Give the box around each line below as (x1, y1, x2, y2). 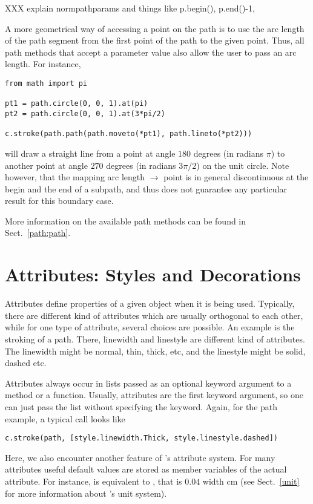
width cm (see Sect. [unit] (202, 474, 300, 487)
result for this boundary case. (5, 194, 114, 207)
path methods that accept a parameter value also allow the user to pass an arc (5, 45, 297, 58)
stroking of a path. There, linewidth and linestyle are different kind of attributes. (5, 332, 305, 345)
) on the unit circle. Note (196, 159, 289, 171)
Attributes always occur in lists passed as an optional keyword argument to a (5, 376, 292, 389)
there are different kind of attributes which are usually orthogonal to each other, (5, 309, 303, 321)
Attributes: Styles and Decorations (5, 262, 301, 287)
